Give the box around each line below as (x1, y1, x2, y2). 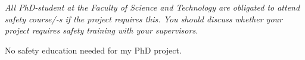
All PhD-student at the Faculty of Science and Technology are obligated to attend (5, 1, 300, 13)
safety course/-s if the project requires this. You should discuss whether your (5, 12, 282, 25)
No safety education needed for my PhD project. (5, 44, 182, 56)
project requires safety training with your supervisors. (5, 24, 198, 36)
